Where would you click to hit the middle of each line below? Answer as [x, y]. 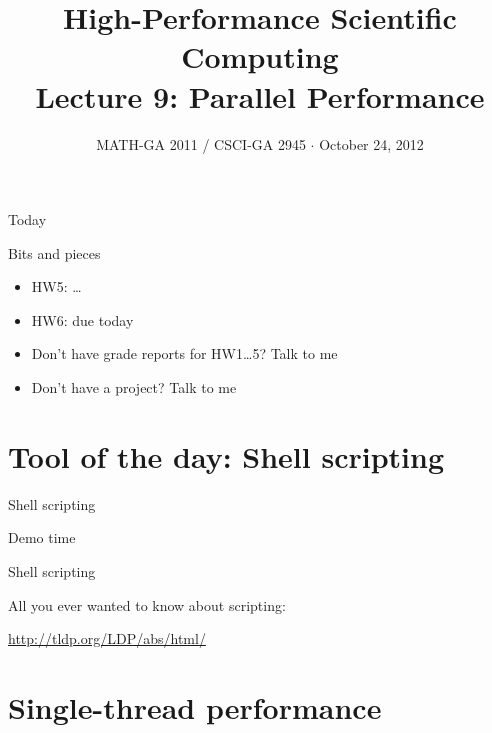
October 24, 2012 [371, 143]
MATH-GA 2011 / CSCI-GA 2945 [201, 143]
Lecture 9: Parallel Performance [260, 95]
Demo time [42, 537]
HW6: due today [82, 319]
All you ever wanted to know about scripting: [147, 604]
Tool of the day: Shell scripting [226, 455]
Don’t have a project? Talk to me [134, 387]
